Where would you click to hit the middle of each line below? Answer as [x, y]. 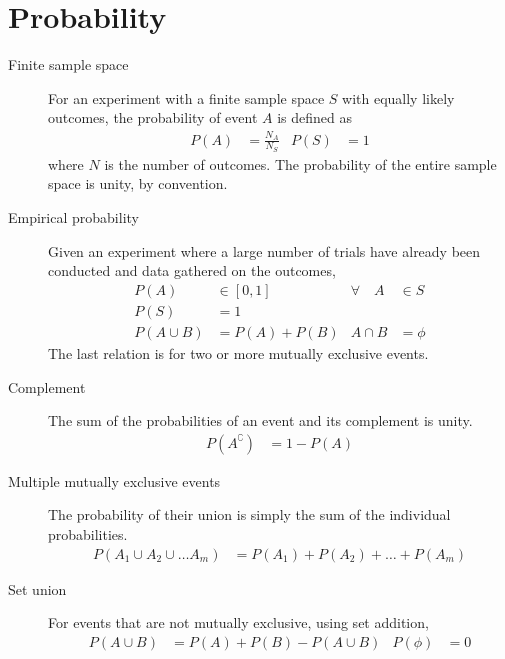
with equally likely [398, 97]
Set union [37, 588]
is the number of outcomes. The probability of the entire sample [300, 163]
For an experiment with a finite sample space [186, 97]
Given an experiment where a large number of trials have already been [264, 250]
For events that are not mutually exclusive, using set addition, [238, 622]
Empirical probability [73, 217]
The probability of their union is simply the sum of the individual [249, 514]
